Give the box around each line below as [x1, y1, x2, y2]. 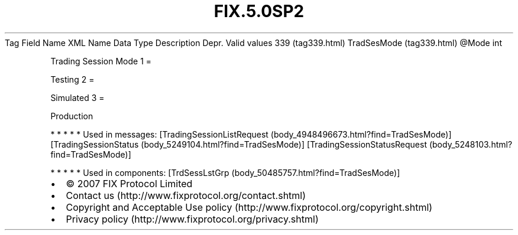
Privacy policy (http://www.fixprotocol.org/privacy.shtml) [66, 213, 319, 225]
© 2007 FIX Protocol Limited [66, 177, 193, 190]
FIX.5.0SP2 [213, 1, 305, 21]
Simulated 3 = [50, 92, 105, 103]
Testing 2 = [50, 74, 95, 84]
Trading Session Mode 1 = [50, 56, 152, 66]
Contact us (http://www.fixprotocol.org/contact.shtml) [66, 189, 306, 201]
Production [50, 110, 93, 121]
